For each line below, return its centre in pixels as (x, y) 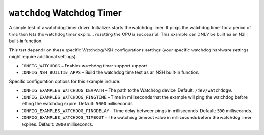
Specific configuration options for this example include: (65, 81)
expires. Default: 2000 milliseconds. (57, 124)
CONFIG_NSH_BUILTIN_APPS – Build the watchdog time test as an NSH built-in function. (110, 72)
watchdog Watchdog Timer (66, 13)
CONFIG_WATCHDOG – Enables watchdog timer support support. (85, 66)
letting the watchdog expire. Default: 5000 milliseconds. (77, 104)
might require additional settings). (43, 57)
